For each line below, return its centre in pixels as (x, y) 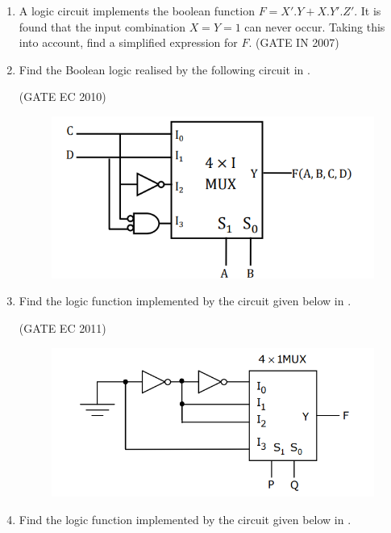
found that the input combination (102, 26)
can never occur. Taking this (315, 26)
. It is (368, 10)
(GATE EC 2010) (62, 97)
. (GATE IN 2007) (294, 42)
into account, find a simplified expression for (128, 42)
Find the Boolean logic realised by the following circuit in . (164, 69)
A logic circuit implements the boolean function (137, 10)
